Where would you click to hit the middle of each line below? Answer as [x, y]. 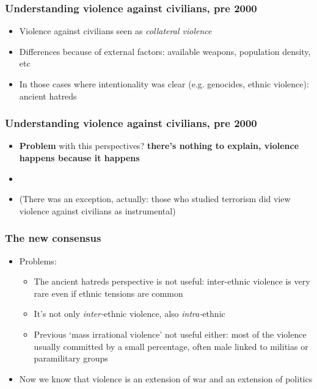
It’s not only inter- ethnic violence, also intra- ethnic [129, 314]
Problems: [38, 260]
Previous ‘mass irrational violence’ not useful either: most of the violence [170, 334]
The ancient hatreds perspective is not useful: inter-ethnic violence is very [172, 281]
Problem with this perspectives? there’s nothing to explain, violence [159, 146]
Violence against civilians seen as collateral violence [115, 31]
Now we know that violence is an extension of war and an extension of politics [166, 378]
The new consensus [53, 238]
